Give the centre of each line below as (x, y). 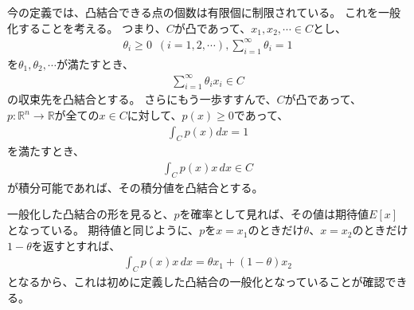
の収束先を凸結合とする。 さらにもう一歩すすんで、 (142, 99)
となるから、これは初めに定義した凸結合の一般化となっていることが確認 (196, 282)
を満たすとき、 (46, 151)
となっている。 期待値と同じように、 (103, 230)
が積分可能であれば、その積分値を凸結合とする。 (135, 187)
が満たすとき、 (95, 63)
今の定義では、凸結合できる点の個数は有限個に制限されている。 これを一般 (204, 12)
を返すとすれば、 (76, 245)
